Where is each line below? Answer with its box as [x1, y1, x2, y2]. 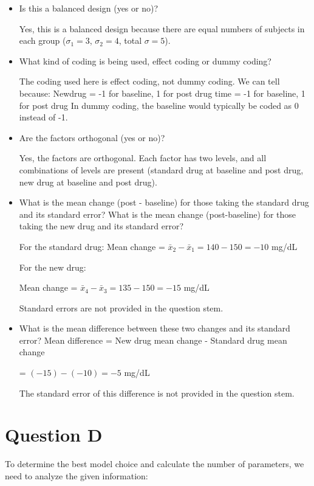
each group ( [19, 34, 66, 47]
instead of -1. [19, 111, 68, 123]
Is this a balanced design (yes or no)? [19, 2, 159, 14]
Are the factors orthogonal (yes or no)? [19, 131, 165, 144]
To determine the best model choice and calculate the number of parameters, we [5, 457, 304, 470]
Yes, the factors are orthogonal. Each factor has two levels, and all [19, 151, 267, 164]
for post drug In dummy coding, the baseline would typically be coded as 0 [19, 99, 299, 111]
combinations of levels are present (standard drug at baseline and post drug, [19, 163, 304, 176]
